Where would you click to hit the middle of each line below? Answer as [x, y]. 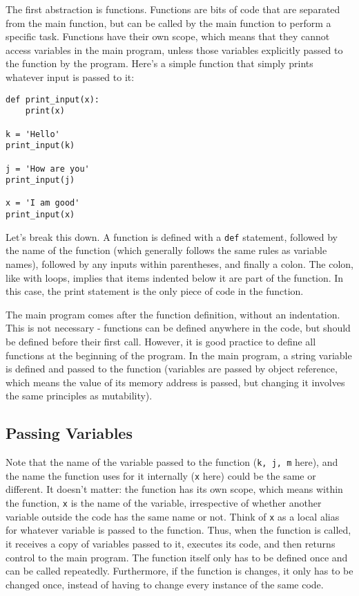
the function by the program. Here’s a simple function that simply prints [159, 63]
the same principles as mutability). [79, 396]
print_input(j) [40, 180]
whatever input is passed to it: [70, 76]
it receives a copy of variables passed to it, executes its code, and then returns [171, 543]
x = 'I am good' [43, 203]
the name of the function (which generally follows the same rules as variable [166, 250]
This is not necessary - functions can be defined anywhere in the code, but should [178, 328]
